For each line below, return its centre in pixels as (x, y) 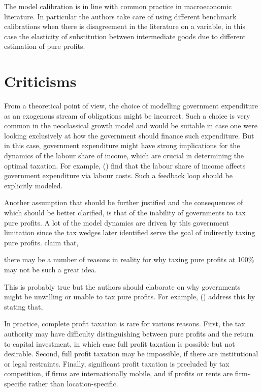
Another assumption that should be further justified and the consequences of (124, 202)
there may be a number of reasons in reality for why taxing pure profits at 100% (129, 259)
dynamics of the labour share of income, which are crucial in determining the (124, 156)
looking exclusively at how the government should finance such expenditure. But (129, 135)
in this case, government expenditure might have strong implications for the (122, 145)
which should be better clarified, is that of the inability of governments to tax (125, 213)
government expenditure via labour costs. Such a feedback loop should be (118, 175)
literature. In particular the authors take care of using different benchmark (120, 16)
